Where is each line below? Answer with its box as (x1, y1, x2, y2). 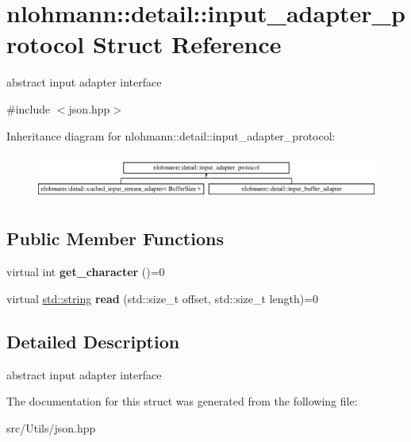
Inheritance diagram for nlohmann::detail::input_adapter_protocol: (6, 127, 336, 144)
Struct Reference (92, 28, 282, 60)
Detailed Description (6, 329, 180, 353)
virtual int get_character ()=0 (6, 263, 165, 280)
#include (6, 100, 51, 117)
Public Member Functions (6, 226, 224, 251)
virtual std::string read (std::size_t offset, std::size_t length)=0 (6, 290, 319, 306)
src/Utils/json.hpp (6, 419, 96, 436)
